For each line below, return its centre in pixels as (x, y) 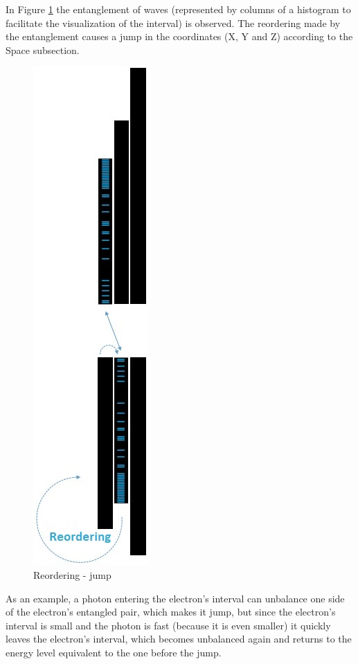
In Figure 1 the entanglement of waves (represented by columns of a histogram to (178, 9)
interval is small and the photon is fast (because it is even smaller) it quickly (168, 625)
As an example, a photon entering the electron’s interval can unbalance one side (175, 598)
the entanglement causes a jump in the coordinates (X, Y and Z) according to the (179, 36)
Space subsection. (43, 50)
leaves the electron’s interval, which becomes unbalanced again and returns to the (179, 639)
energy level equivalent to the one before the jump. (114, 652)
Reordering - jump (72, 574)
